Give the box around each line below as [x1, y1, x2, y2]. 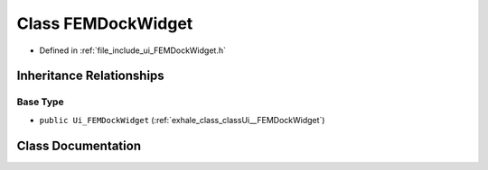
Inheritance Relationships [16, 68, 164, 84]
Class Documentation [16, 138, 142, 153]
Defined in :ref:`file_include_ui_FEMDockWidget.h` [39, 45, 226, 56]
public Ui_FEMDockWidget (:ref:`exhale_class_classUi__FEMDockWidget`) [39, 114, 325, 125]
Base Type [16, 95, 64, 108]
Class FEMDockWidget [16, 13, 193, 33]
